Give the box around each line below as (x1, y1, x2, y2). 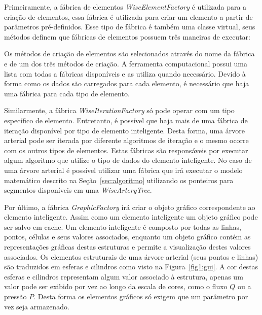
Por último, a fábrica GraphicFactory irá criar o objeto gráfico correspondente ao (4, 201, 255, 212)
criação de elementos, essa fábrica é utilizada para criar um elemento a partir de (4, 11, 253, 22)
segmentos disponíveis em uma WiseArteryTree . (4, 185, 152, 195)
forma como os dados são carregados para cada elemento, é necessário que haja (4, 78, 249, 89)
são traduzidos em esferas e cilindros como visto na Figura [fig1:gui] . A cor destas (4, 261, 258, 272)
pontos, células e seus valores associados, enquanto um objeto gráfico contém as (4, 231, 251, 242)
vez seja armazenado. (4, 301, 69, 311)
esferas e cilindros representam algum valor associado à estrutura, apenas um (4, 271, 243, 282)
